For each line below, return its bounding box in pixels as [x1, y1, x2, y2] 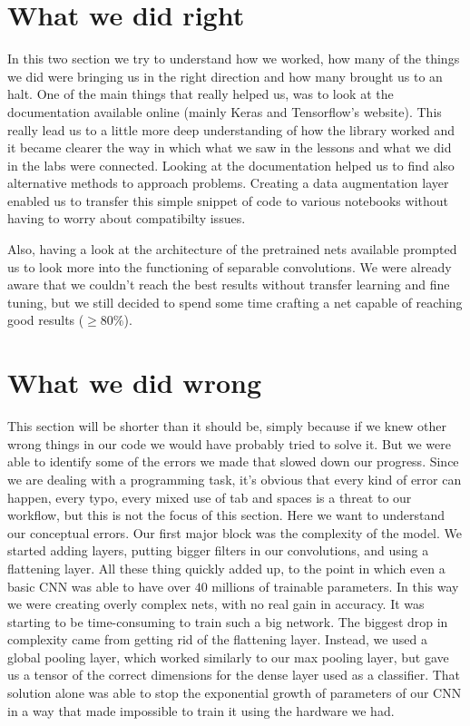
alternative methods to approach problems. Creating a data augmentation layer [7, 173, 449, 192]
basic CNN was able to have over [7, 576, 191, 595]
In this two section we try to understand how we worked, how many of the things [7, 49, 460, 68]
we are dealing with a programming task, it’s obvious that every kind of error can [7, 469, 462, 488]
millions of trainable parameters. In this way [211, 576, 459, 595]
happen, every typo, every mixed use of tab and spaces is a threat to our [7, 487, 412, 506]
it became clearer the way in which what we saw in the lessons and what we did [7, 138, 452, 157]
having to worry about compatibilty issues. [7, 209, 246, 228]
